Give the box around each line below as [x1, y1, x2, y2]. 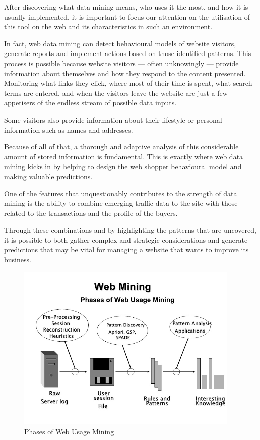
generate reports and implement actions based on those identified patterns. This [4, 48, 251, 59]
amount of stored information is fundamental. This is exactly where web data [4, 151, 243, 161]
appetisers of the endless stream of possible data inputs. [4, 97, 177, 108]
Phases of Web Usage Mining [24, 426, 114, 436]
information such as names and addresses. [4, 124, 133, 135]
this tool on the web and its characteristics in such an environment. [4, 21, 213, 32]
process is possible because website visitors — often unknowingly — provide [4, 58, 239, 68]
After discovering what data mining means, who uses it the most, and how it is [4, 2, 248, 12]
